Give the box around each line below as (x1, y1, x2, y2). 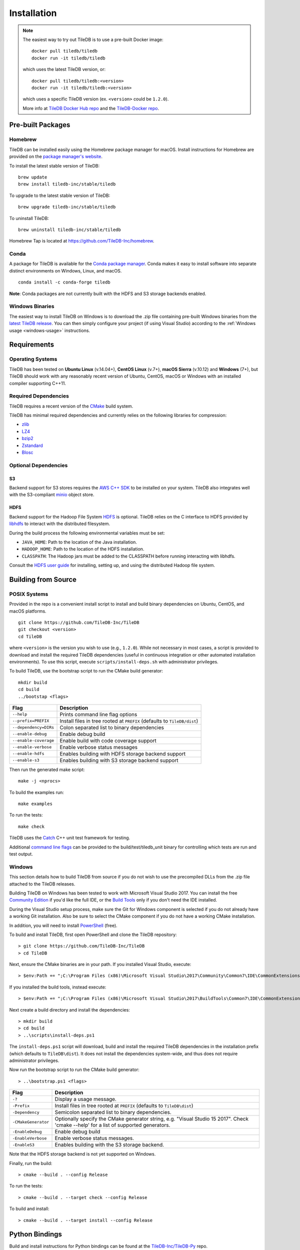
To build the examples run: (9, 789, 64, 795)
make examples (18, 801, 52, 807)
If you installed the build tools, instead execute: (9, 984, 106, 990)
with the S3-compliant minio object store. (9, 491, 94, 497)
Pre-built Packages (9, 120, 70, 129)
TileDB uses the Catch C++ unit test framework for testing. (9, 835, 130, 841)
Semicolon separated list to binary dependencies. (54, 1109, 172, 1116)
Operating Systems (9, 355, 57, 362)
